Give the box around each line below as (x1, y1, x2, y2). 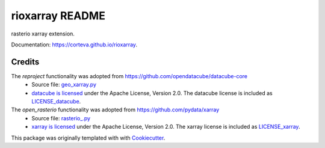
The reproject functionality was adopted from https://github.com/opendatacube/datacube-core (11, 72, 248, 79)
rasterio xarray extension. (11, 30, 75, 37)
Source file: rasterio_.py (31, 114, 90, 122)
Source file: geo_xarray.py (31, 81, 96, 88)
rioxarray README (11, 9, 105, 22)
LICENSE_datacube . (31, 98, 81, 105)
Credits (11, 57, 40, 67)
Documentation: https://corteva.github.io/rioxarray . (11, 41, 138, 48)
